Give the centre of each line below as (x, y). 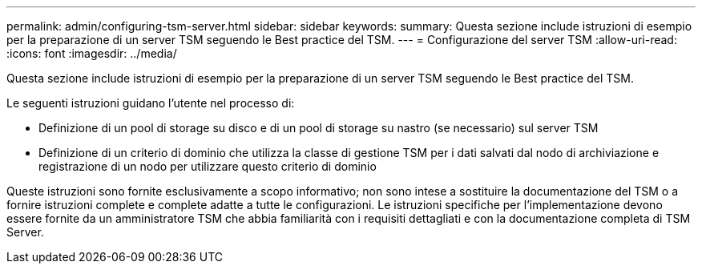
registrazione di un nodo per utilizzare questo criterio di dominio (208, 166)
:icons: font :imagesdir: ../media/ (92, 53)
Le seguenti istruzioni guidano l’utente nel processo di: (151, 103)
